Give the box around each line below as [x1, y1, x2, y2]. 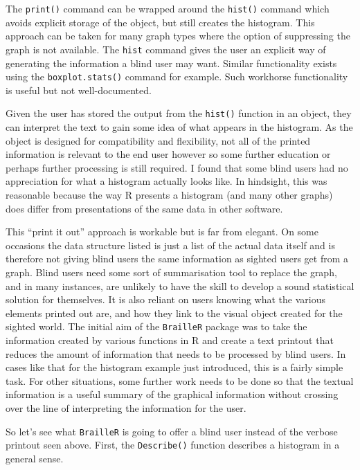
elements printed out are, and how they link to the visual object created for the [6, 305, 343, 320]
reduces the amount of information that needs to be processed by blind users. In [6, 346, 346, 361]
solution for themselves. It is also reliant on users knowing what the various [6, 292, 325, 307]
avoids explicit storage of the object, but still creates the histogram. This [6, 15, 315, 29]
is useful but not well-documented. [6, 82, 152, 97]
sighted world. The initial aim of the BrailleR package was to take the [6, 319, 307, 334]
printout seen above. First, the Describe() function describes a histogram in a [6, 437, 340, 452]
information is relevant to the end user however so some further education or [6, 147, 331, 161]
